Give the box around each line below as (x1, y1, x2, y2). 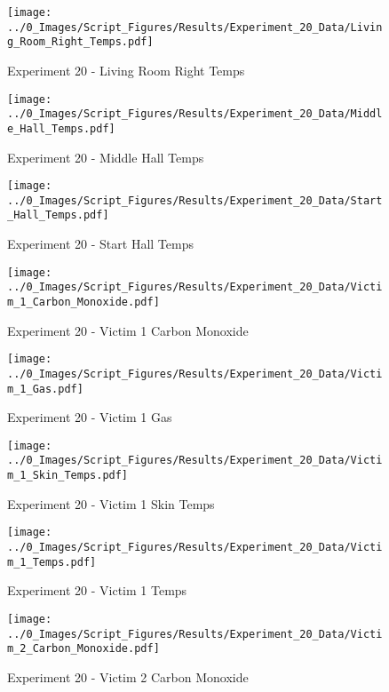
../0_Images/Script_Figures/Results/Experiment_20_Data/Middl (7, 107, 383, 121)
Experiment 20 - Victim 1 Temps (7, 581, 187, 600)
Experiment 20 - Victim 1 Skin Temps (7, 494, 215, 513)
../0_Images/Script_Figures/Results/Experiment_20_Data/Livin (7, 20, 383, 34)
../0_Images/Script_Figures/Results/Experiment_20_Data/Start (7, 194, 383, 207)
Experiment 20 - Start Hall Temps (7, 235, 194, 253)
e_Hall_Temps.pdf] (7, 122, 115, 135)
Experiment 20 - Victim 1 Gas (7, 408, 172, 426)
